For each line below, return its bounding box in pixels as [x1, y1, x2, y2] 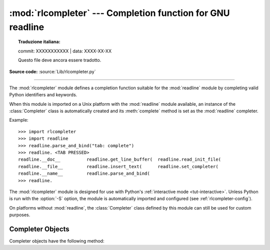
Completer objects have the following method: [9, 238, 104, 244]
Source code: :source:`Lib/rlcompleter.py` [9, 68, 96, 74]
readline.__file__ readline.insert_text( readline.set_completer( [18, 164, 218, 169]
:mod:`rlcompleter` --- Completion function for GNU [9, 7, 230, 18]
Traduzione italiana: [18, 39, 60, 45]
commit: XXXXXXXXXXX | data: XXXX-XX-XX [18, 48, 112, 54]
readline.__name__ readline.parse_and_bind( [18, 171, 150, 177]
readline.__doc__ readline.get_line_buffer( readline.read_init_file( [18, 157, 221, 162]
